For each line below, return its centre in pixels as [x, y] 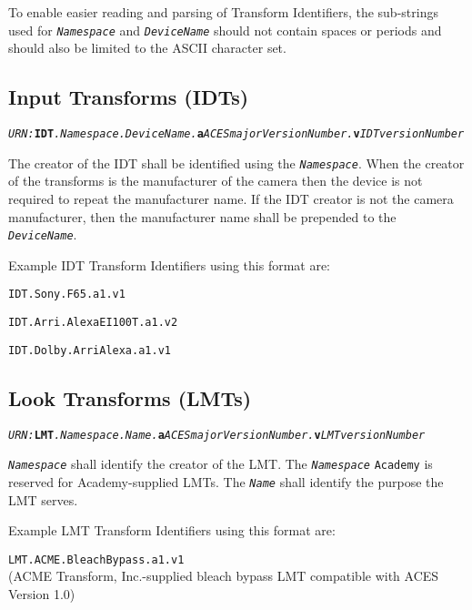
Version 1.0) [42, 593]
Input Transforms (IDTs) [129, 97]
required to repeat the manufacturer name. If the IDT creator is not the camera [231, 198]
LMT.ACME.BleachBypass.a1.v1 [96, 559]
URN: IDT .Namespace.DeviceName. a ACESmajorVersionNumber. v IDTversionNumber [236, 134]
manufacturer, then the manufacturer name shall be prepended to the [202, 216]
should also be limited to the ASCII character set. [147, 48]
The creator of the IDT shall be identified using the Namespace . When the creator [236, 163]
